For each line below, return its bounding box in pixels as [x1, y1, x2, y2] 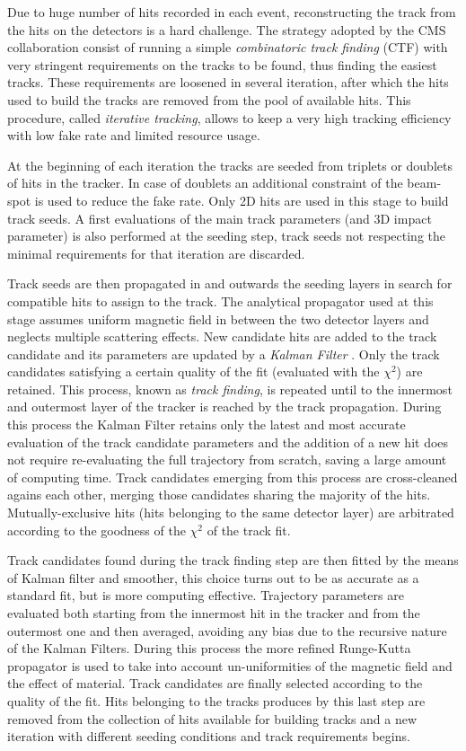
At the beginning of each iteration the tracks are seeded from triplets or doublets [7, 155, 453, 174]
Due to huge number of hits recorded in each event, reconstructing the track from [7, 3, 456, 21]
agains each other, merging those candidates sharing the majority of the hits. [7, 485, 431, 504]
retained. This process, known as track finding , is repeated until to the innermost [7, 379, 453, 398]
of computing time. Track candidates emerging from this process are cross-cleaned [7, 467, 458, 486]
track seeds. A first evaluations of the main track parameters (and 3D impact [7, 208, 432, 227]
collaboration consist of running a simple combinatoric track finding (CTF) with [7, 38, 448, 57]
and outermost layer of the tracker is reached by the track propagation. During [7, 397, 442, 416]
